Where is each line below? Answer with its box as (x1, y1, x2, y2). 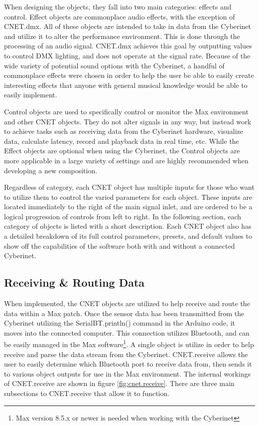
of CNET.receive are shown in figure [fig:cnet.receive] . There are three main (4, 378, 235, 389)
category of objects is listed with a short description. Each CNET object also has (4, 221, 252, 231)
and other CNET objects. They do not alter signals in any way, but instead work (4, 116, 252, 126)
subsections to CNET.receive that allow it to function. (4, 388, 170, 399)
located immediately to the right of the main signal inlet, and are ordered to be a (4, 201, 253, 212)
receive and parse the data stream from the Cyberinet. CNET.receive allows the (4, 349, 248, 359)
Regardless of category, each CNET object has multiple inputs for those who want (4, 182, 255, 192)
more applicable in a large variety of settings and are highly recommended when (4, 155, 249, 165)
